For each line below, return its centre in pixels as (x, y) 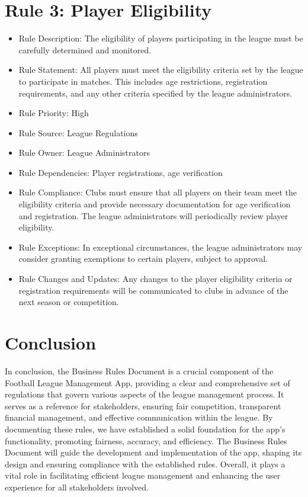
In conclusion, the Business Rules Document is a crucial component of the (139, 371)
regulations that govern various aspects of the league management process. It (145, 394)
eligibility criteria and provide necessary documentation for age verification (155, 204)
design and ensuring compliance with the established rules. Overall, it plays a (145, 464)
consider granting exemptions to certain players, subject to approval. (143, 259)
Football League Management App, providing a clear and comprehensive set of (147, 382)
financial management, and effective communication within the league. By (139, 417)
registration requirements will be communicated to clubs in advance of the (153, 290)
